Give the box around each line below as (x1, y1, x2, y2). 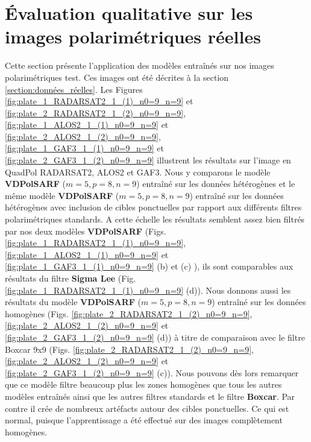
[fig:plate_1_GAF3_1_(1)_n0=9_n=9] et (5, 142, 165, 154)
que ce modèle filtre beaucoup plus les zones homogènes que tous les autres (5, 378, 282, 391)
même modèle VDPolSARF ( (5, 189, 119, 201)
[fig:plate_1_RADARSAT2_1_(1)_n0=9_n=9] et (5, 95, 193, 107)
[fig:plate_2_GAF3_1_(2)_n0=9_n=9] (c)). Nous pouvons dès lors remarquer (5, 366, 299, 379)
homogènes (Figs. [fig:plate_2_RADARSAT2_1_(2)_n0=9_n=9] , (5, 307, 253, 320)
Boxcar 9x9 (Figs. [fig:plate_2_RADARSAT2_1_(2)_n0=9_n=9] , (5, 343, 254, 355)
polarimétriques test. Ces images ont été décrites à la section (5, 71, 229, 83)
